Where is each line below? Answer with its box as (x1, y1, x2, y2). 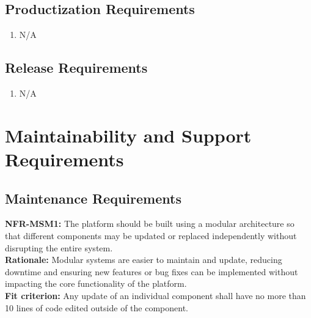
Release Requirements (5, 58, 148, 77)
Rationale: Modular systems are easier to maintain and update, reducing (5, 253, 282, 266)
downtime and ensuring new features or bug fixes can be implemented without (5, 265, 298, 278)
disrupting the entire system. (5, 241, 113, 254)
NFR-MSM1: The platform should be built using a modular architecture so (5, 217, 295, 230)
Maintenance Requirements (5, 188, 181, 207)
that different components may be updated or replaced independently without (5, 229, 297, 242)
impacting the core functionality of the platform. (5, 277, 187, 290)
